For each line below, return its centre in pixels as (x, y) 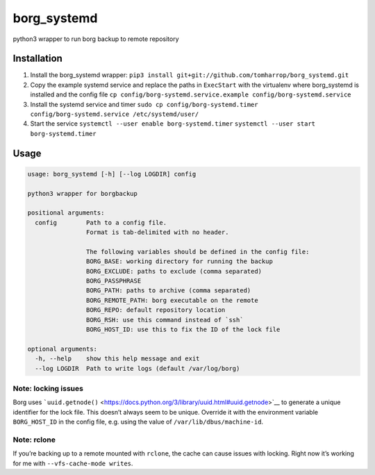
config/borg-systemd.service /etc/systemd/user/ (115, 114)
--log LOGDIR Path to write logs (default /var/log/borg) (137, 368)
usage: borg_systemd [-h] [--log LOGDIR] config (112, 174)
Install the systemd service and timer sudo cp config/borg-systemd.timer (144, 104)
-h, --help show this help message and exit (117, 359)
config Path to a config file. (101, 223)
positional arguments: (66, 213)
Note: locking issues (48, 388)
